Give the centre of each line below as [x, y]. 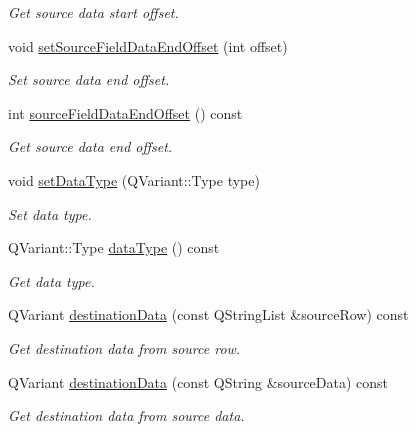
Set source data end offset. [89, 79]
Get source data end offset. [90, 146]
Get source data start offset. [93, 12]
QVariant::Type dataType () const [114, 247]
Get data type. [51, 280]
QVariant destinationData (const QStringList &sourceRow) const [208, 314]
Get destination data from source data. [126, 415]
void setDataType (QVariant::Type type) [134, 179]
